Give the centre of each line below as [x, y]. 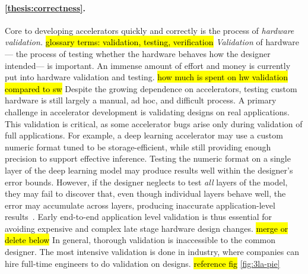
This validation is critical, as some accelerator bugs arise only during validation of [154, 123]
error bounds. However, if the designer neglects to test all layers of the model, [146, 182]
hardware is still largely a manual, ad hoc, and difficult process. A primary [141, 100]
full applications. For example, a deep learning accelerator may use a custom [144, 135]
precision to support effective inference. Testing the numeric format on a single [148, 158]
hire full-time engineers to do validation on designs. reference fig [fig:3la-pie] [142, 263]
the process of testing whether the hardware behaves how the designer [143, 53]
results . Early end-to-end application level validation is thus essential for [138, 217]
